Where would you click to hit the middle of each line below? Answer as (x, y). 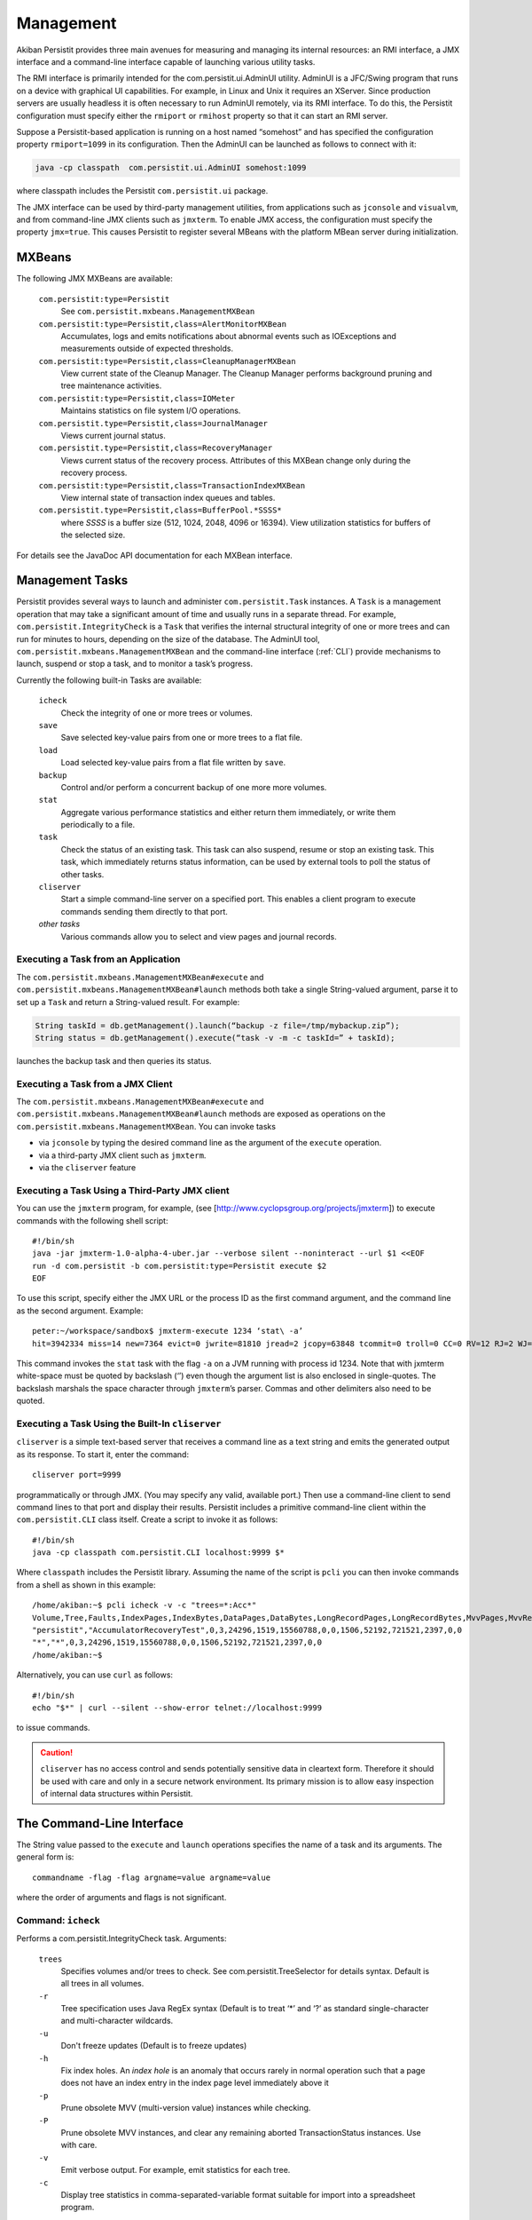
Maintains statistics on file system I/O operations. (151, 411)
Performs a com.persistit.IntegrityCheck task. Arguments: (121, 1939)
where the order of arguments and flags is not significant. (121, 1897)
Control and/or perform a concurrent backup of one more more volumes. (194, 787)
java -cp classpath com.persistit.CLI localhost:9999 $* (159, 1553)
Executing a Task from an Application (98, 959)
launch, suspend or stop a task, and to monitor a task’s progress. (134, 664)
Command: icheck (59, 1920)
